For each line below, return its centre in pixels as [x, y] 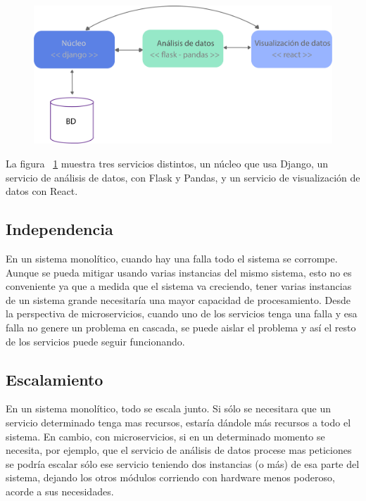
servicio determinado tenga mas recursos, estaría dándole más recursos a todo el [178, 422]
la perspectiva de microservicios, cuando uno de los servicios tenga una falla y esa [182, 313]
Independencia [59, 229]
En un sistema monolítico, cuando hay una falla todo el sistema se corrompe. [172, 259]
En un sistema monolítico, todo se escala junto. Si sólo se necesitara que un [168, 408]
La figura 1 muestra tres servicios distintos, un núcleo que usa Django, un [167, 164]
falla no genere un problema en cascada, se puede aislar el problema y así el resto [181, 327]
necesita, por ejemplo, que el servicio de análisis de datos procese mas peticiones [179, 450]
